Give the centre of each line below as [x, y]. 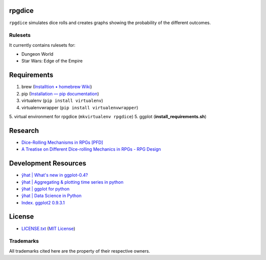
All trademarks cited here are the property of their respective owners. [80, 251]
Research [24, 130]
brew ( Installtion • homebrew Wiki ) [57, 87]
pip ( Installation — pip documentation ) [60, 94]
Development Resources [48, 163]
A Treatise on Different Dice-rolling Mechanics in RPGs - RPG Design [91, 149]
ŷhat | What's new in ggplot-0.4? [55, 175]
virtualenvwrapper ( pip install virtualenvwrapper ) [80, 107]
